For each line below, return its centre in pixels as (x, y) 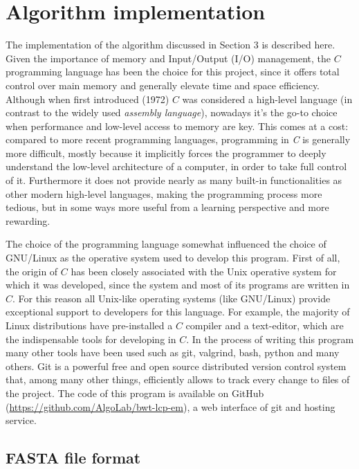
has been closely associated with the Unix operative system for (204, 271)
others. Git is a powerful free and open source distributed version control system (176, 366)
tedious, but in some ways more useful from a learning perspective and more (167, 207)
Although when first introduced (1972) (88, 99)
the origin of (32, 271)
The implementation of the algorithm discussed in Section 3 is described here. (171, 45)
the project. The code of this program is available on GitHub (135, 393)
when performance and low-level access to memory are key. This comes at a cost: (177, 126)
